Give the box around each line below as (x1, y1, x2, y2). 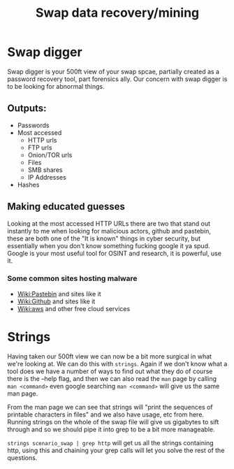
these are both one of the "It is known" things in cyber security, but (7, 234, 201, 243)
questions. (7, 453, 38, 462)
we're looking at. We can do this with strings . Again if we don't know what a (7, 359, 228, 368)
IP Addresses (27, 173, 66, 181)
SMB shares (27, 166, 63, 174)
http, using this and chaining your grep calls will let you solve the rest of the (7, 446, 225, 454)
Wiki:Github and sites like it (17, 297, 96, 305)
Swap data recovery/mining (35, 5, 200, 21)
